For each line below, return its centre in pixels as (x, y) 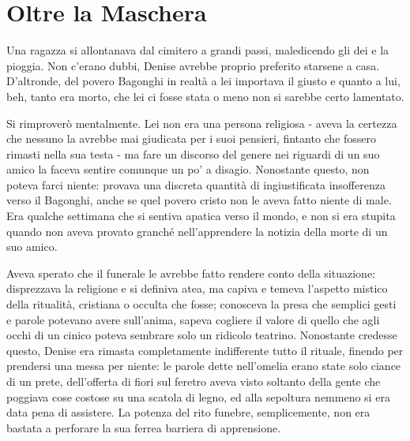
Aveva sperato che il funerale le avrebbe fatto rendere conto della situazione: (191, 273)
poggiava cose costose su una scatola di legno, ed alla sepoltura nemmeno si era (198, 396)
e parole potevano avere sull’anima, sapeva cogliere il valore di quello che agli (193, 319)
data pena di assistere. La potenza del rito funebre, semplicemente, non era (188, 412)
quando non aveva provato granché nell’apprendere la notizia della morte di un (197, 231)
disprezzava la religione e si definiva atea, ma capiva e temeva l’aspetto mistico (197, 288)
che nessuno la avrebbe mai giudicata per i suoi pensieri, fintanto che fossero (192, 138)
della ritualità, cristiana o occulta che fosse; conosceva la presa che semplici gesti (201, 304)
